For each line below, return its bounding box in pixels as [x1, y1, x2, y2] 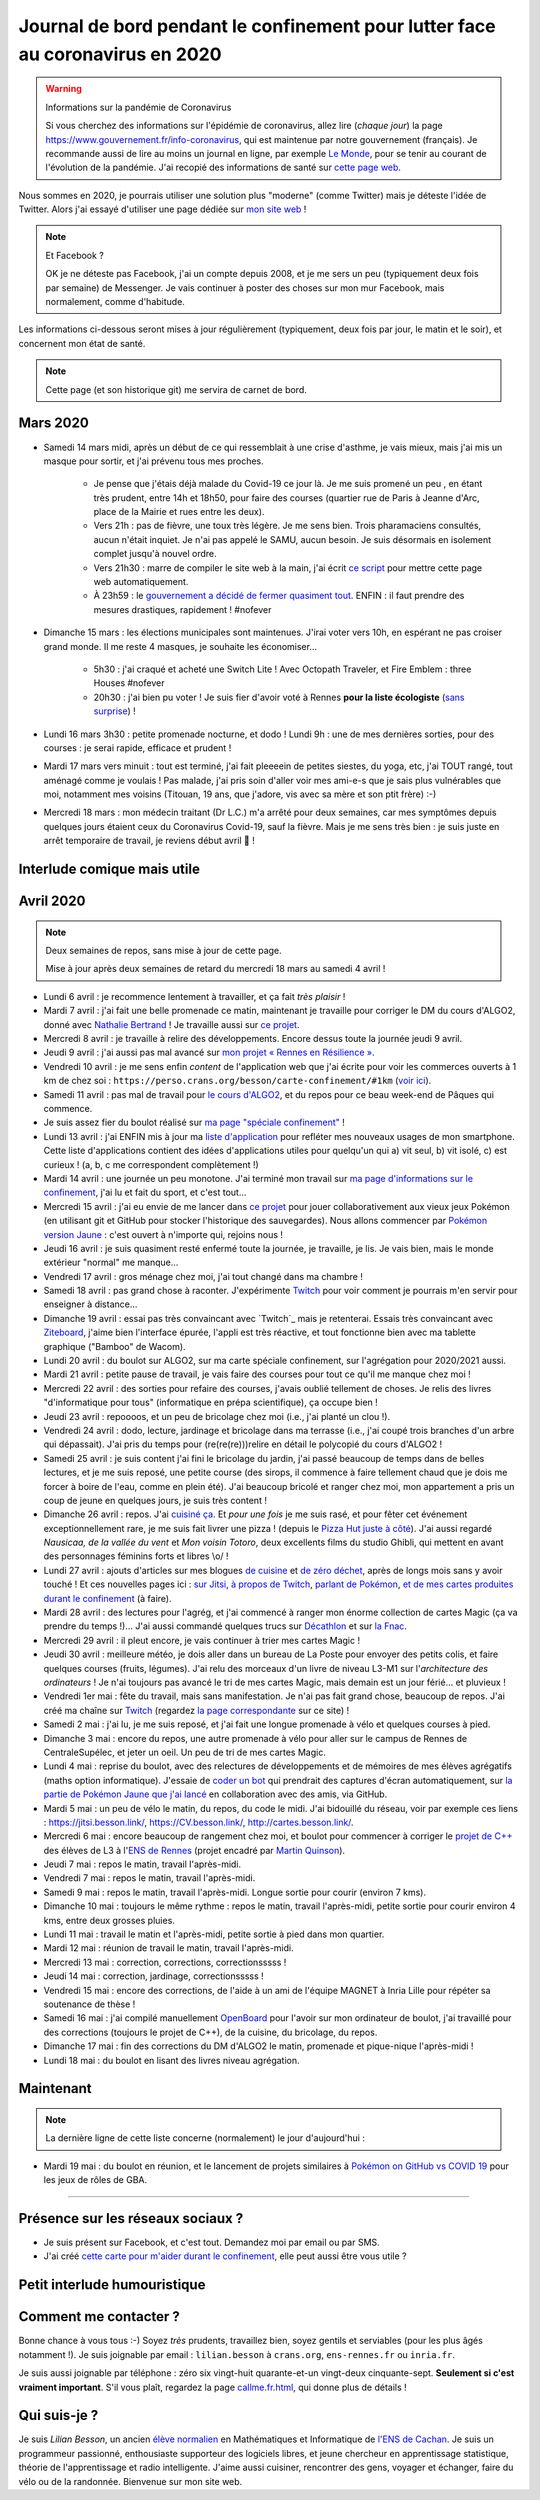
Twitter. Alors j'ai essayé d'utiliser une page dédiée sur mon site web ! [18, 203, 307, 215]
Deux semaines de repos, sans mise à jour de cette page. [45, 945, 282, 957]
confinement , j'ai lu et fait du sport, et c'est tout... [43, 1186, 247, 1199]
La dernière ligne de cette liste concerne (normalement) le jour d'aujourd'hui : [45, 2132, 365, 2144]
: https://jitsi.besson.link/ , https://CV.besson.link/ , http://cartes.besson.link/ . [43, 1816, 354, 1828]
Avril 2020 [18, 893, 86, 910]
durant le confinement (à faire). [43, 1592, 172, 1604]
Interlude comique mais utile [18, 861, 200, 878]
